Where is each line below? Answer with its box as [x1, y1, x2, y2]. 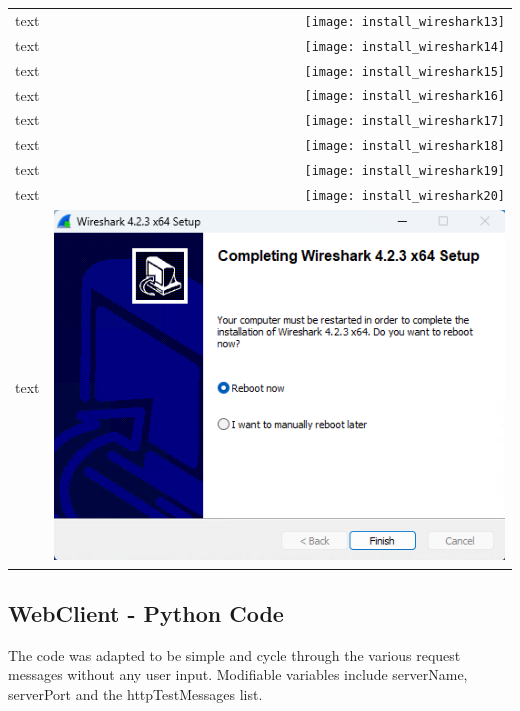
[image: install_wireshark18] [304, 139, 505, 154]
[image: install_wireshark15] [304, 64, 505, 79]
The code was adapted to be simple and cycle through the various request [8, 644, 461, 665]
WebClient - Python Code [8, 597, 284, 628]
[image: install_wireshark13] [304, 14, 505, 29]
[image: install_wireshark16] [304, 89, 505, 104]
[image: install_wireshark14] [304, 39, 505, 54]
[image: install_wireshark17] [304, 114, 505, 129]
